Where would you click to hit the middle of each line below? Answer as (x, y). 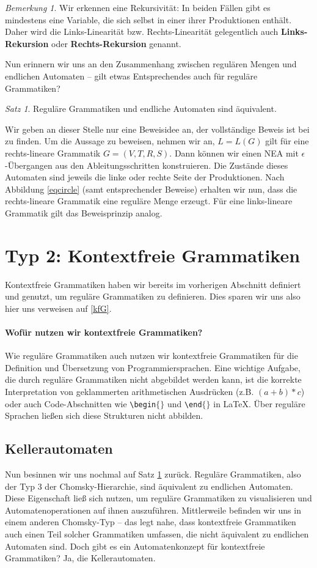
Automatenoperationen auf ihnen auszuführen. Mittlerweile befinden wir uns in (153, 510)
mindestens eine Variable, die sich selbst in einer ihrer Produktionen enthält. (148, 19)
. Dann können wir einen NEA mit (234, 153)
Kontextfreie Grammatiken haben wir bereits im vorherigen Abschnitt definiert (153, 284)
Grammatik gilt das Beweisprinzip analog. (84, 212)
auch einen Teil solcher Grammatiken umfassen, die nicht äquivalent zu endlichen (157, 534)
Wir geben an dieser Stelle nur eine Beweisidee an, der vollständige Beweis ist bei (157, 129)
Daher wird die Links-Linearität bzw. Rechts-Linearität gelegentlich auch (142, 31)
